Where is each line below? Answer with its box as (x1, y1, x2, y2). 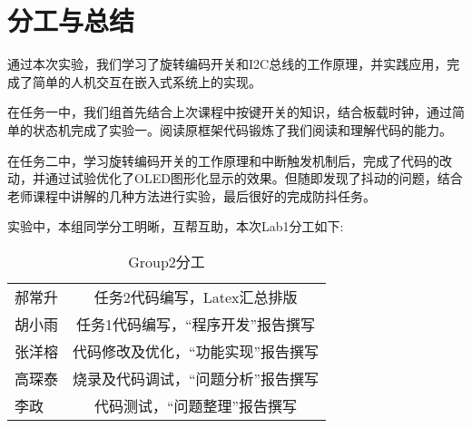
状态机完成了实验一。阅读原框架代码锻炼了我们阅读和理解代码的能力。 (32, 120, 452, 139)
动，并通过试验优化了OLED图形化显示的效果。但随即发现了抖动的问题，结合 (7, 169, 463, 188)
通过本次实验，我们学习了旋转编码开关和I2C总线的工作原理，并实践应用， (7, 54, 447, 73)
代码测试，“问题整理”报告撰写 (94, 394, 298, 416)
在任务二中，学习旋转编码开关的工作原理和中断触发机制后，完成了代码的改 (7, 151, 452, 170)
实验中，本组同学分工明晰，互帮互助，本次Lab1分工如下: (7, 217, 344, 236)
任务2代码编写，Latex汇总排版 (93, 286, 298, 307)
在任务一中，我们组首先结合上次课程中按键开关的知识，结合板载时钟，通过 (7, 102, 452, 122)
